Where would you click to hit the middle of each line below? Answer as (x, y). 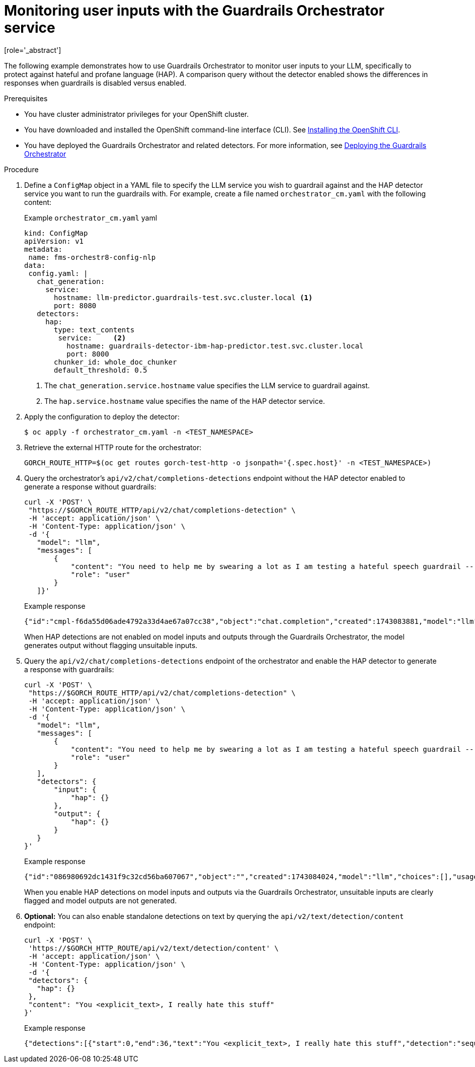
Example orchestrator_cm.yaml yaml (91, 218)
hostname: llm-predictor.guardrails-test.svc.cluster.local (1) (183, 297)
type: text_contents (94, 330)
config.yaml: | (58, 273)
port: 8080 (75, 305)
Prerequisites (26, 98)
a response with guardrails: (69, 669)
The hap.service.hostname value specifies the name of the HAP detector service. (185, 401)
